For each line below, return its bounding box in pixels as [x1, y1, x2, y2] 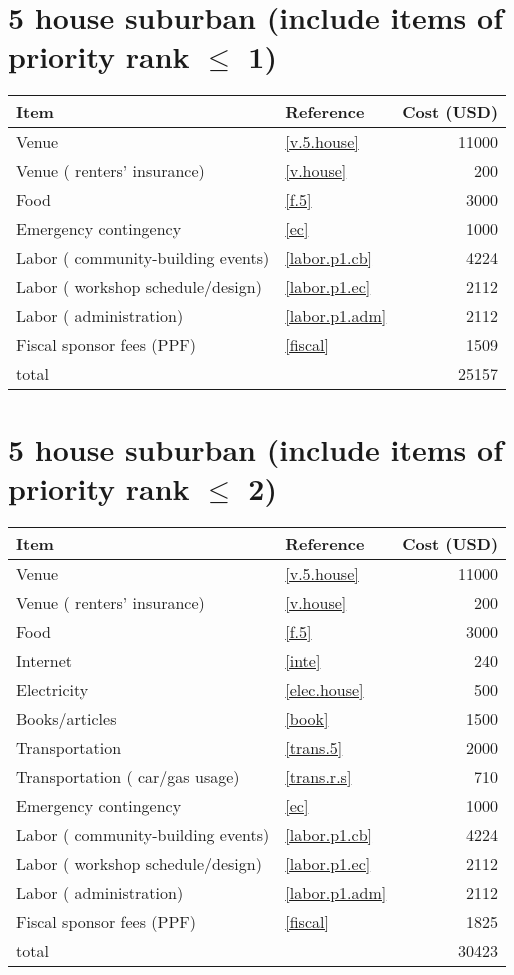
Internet [16, 648, 73, 672]
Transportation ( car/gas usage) [16, 764, 240, 788]
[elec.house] [285, 677, 364, 701]
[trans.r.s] [285, 764, 352, 788]
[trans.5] [285, 735, 343, 759]
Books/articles [16, 706, 117, 730]
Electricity [16, 677, 89, 701]
